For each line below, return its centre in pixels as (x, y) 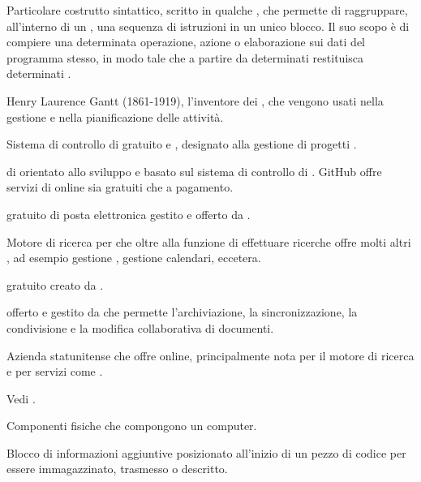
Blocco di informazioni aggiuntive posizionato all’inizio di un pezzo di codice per (206, 452)
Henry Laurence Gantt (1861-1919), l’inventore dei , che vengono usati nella (195, 100)
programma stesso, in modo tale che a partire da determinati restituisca (185, 57)
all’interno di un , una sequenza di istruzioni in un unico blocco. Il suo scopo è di (208, 26)
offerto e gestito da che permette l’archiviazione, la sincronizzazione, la (182, 312)
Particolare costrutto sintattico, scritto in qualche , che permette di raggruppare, (207, 10)
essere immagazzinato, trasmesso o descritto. (117, 469)
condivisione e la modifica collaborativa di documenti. (140, 327)
